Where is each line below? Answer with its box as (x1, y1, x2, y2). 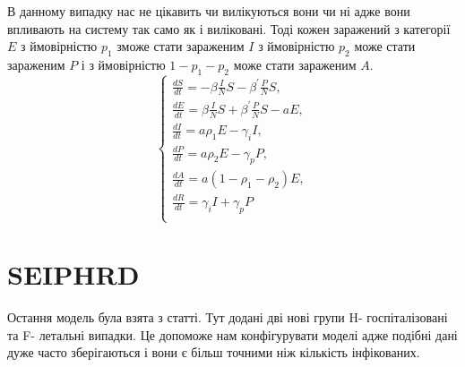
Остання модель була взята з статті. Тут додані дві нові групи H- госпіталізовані (7, 308, 448, 327)
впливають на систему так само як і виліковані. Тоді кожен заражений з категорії (7, 19, 451, 38)
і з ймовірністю (81, 55, 166, 73)
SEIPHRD (7, 256, 140, 293)
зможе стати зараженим (116, 37, 245, 55)
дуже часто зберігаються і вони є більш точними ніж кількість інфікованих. (7, 343, 420, 362)
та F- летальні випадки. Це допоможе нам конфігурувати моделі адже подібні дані (7, 325, 458, 344)
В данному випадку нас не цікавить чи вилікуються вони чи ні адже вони (7, 2, 410, 20)
